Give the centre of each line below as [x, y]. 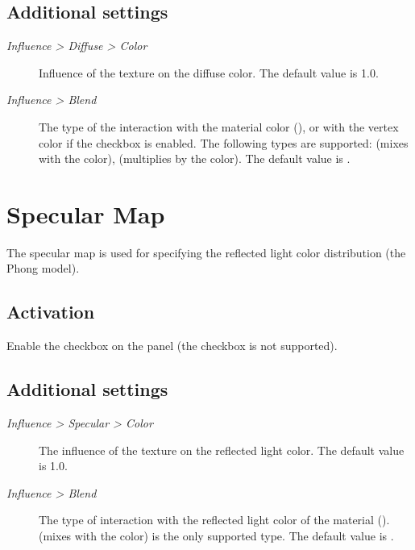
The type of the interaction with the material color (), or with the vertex [219, 126]
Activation [51, 312]
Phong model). [43, 268]
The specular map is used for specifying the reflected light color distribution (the [206, 252]
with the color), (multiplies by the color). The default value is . [195, 158]
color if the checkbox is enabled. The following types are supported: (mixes [224, 142]
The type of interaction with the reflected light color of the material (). [214, 520]
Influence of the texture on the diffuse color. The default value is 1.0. [209, 72]
